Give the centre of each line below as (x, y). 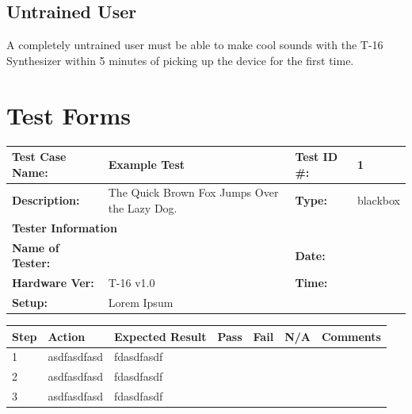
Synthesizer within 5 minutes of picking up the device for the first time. (180, 60)
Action (67, 336)
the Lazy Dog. (143, 208)
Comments (351, 336)
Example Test (147, 164)
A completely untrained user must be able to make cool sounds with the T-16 (195, 45)
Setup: (30, 303)
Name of (36, 247)
